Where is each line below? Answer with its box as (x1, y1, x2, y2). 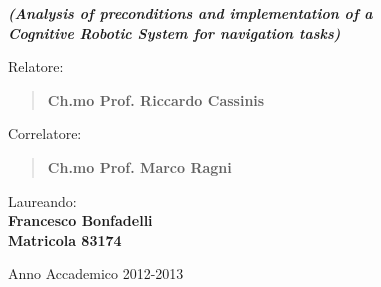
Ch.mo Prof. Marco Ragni (47, 156, 232, 177)
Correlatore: (8, 123, 82, 144)
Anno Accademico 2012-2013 (8, 263, 184, 284)
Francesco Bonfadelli (8, 210, 153, 231)
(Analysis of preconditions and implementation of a (8, 3, 373, 23)
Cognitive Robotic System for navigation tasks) (8, 22, 341, 43)
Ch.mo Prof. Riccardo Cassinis (47, 89, 265, 110)
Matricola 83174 (8, 229, 122, 250)
